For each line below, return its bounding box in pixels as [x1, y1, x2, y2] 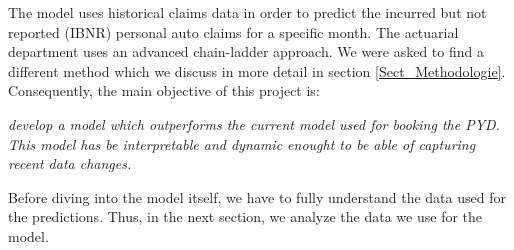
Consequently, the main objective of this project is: [8, 80, 320, 101]
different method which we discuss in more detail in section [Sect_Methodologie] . [8, 60, 506, 81]
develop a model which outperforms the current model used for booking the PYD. [8, 113, 500, 134]
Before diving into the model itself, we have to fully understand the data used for [8, 186, 506, 207]
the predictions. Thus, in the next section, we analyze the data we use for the [8, 206, 483, 227]
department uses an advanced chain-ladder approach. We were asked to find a [8, 41, 484, 62]
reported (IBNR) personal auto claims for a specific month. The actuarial [8, 21, 459, 42]
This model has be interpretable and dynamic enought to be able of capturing [8, 133, 476, 154]
